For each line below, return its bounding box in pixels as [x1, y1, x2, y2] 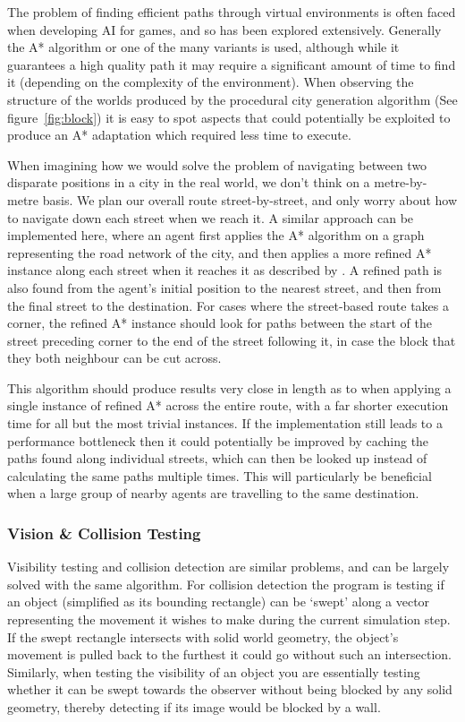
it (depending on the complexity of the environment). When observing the [7, 73, 414, 91]
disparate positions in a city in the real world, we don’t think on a [7, 173, 370, 192]
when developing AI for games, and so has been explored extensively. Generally [7, 20, 442, 39]
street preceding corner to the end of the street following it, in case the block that [7, 331, 456, 349]
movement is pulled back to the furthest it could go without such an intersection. [7, 645, 452, 664]
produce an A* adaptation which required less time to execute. [7, 125, 351, 144]
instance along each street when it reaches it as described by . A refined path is [7, 261, 442, 279]
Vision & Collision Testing [7, 521, 201, 544]
